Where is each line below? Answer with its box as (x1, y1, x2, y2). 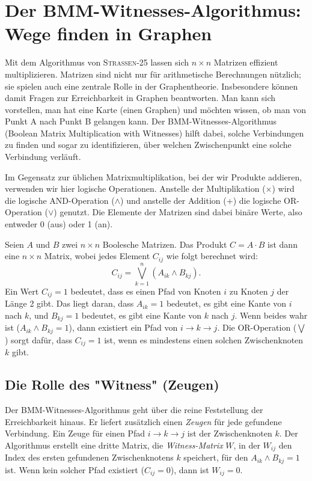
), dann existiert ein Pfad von (69, 321, 178, 334)
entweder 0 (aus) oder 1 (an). (5, 218, 113, 230)
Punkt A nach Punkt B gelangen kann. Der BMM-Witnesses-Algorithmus (5, 115, 277, 127)
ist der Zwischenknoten (187, 427, 272, 440)
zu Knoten (229, 284, 268, 297)
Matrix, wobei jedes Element (44, 250, 150, 262)
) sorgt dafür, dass (5, 333, 72, 346)
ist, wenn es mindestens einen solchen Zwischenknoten (104, 333, 304, 346)
